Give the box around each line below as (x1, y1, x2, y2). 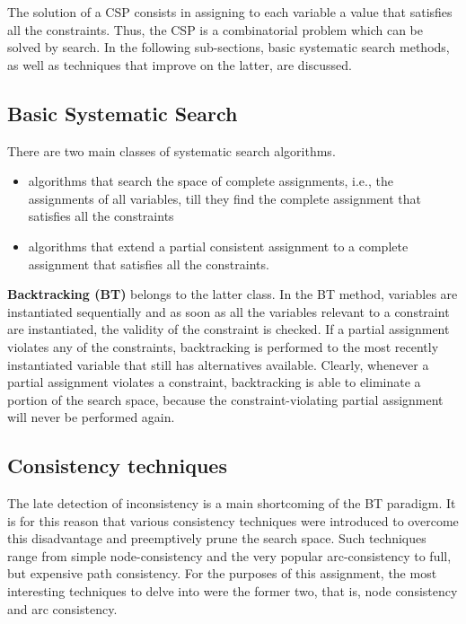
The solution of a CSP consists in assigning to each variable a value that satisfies (7, 3, 453, 21)
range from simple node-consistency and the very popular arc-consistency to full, (7, 546, 452, 565)
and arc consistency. (7, 599, 118, 618)
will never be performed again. (7, 408, 175, 426)
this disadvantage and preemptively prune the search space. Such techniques (7, 529, 426, 548)
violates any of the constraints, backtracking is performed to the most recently (7, 337, 439, 356)
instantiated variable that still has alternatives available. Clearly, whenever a (7, 355, 429, 374)
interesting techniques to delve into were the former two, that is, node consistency (7, 582, 458, 601)
